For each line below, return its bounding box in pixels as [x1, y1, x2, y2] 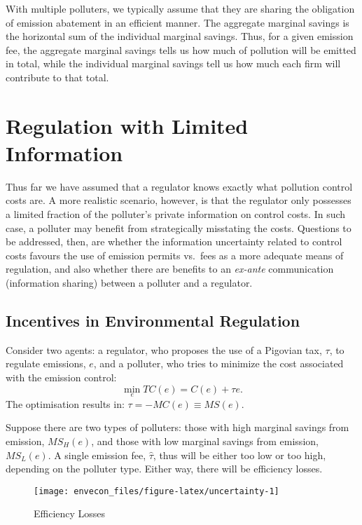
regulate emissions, [6, 356, 86, 371]
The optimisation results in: [6, 396, 125, 411]
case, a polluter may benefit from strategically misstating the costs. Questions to [6, 220, 351, 235]
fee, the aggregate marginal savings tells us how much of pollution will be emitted [6, 42, 356, 57]
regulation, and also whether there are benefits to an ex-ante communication [6, 261, 334, 276]
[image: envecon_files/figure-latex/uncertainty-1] [34, 486, 279, 496]
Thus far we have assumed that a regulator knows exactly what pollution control [6, 179, 353, 193]
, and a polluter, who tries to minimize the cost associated [93, 356, 344, 371]
